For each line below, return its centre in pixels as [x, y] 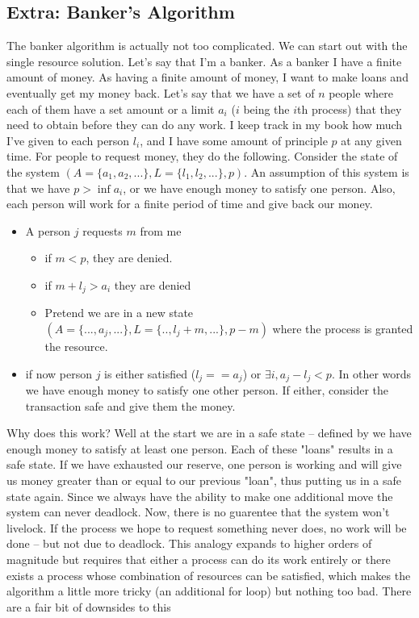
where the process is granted [343, 328]
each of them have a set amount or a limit [111, 109]
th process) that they [350, 109]
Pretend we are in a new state [119, 313]
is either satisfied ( [150, 373]
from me [161, 230]
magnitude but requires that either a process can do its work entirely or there [199, 559]
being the [266, 109]
